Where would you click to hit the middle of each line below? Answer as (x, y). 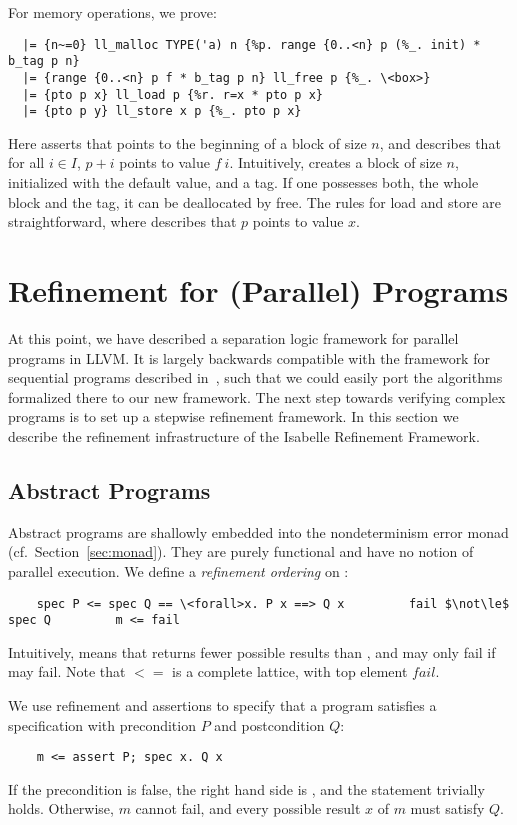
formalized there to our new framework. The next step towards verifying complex (257, 396)
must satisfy (447, 808)
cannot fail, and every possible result (248, 808)
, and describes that (440, 142)
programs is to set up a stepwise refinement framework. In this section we (233, 416)
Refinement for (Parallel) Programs (258, 290)
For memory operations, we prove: (112, 12)
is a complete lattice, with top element (290, 671)
